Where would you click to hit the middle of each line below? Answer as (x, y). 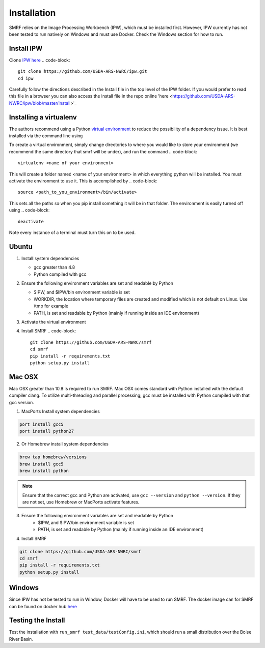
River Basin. (21, 639)
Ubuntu (21, 247)
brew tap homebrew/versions (53, 457)
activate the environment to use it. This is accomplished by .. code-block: (83, 181)
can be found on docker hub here (43, 606)
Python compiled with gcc (60, 274)
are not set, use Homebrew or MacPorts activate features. (81, 502)
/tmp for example (51, 306)
